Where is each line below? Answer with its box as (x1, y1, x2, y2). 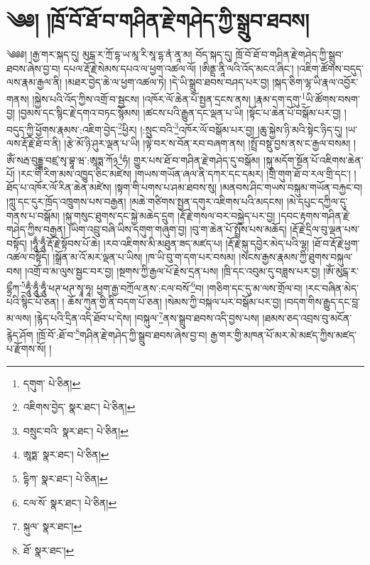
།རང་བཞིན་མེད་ (305, 280, 359, 295)
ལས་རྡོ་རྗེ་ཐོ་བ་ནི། (6, 136, 61, 150)
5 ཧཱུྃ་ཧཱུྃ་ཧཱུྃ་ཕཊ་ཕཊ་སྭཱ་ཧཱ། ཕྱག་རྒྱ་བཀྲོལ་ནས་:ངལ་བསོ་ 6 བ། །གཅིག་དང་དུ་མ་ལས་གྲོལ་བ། (21, 278, 303, 295)
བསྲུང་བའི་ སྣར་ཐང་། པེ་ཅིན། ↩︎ (23, 423, 129, 438)
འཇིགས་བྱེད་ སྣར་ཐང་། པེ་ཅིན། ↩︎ (23, 399, 136, 414)
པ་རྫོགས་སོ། (6, 340, 46, 355)
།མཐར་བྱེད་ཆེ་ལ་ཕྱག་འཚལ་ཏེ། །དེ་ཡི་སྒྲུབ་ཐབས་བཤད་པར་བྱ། (65, 75, 269, 90)
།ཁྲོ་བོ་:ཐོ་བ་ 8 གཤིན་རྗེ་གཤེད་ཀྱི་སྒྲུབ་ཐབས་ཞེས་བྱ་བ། (36, 325, 207, 342)
